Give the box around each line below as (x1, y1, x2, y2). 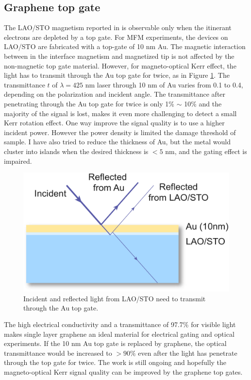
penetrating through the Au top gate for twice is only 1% (4, 98, 174, 108)
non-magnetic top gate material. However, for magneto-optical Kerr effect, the (4, 60, 236, 70)
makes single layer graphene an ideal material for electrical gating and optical (4, 328, 234, 339)
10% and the (184, 98, 222, 108)
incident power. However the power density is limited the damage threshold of (4, 127, 236, 137)
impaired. (4, 155, 32, 166)
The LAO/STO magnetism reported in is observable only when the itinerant (4, 22, 232, 33)
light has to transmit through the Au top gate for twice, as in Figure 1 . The (4, 70, 230, 80)
